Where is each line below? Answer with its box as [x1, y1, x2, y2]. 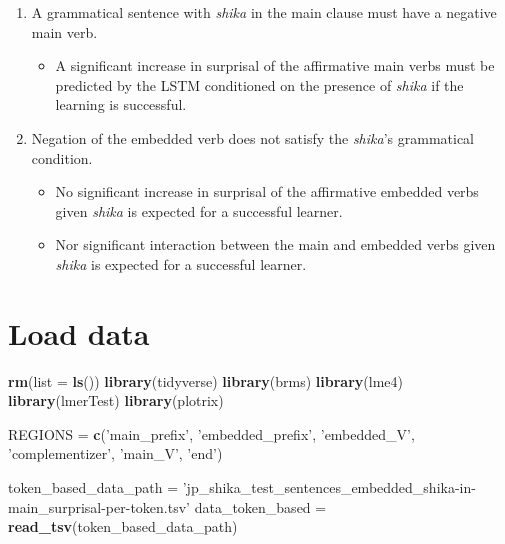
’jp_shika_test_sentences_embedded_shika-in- [182, 477, 476, 498]
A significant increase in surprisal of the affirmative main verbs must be [55, 55, 495, 76]
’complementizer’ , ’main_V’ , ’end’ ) [8, 443, 223, 464]
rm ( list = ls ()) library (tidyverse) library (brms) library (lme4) [8, 370, 403, 391]
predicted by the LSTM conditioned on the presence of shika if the [55, 74, 464, 95]
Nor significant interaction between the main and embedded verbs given [55, 234, 496, 255]
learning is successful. [55, 94, 187, 115]
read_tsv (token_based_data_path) [8, 516, 238, 537]
